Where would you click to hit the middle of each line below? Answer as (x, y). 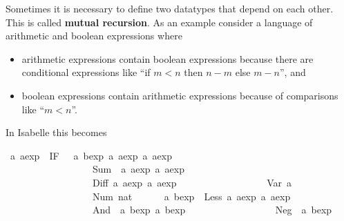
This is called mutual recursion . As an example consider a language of (159, 22)
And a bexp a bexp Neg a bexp (212, 210)
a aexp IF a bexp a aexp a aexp (91, 155)
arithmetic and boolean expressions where (94, 36)
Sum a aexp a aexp (138, 169)
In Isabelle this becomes (56, 132)
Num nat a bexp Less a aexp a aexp (191, 196)
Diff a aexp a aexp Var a (192, 182)
